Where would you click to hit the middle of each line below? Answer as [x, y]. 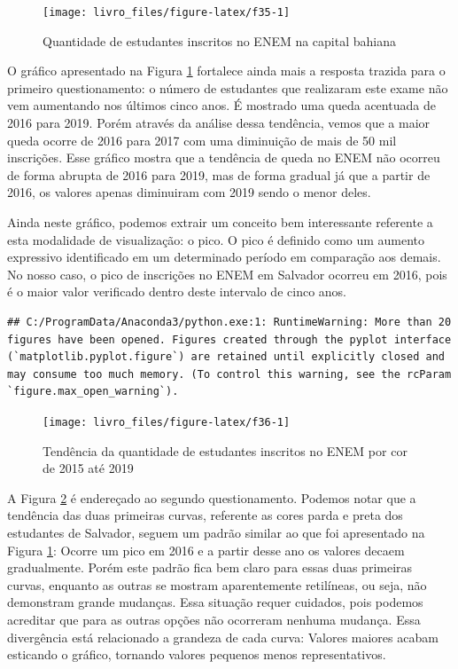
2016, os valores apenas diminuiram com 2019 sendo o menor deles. [189, 192]
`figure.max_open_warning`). [93, 392]
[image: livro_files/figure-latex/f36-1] [167, 422]
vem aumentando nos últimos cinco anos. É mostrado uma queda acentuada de [221, 105]
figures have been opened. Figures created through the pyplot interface [229, 339]
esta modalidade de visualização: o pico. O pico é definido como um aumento [216, 239]
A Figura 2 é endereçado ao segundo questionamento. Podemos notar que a [212, 497]
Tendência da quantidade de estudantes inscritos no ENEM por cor [225, 450]
